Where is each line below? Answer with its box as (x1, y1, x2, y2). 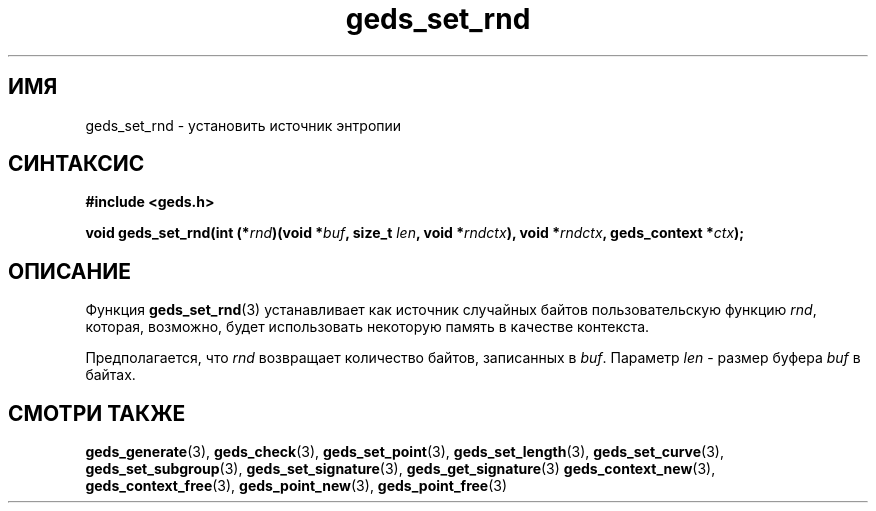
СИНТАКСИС (8, 151, 145, 177)
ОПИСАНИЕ (8, 258, 131, 284)
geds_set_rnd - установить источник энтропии (85, 116, 402, 134)
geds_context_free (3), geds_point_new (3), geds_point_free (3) (85, 477, 508, 495)
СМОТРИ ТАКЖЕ (8, 400, 186, 426)
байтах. (85, 366, 136, 384)
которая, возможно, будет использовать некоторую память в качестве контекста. (85, 318, 650, 336)
